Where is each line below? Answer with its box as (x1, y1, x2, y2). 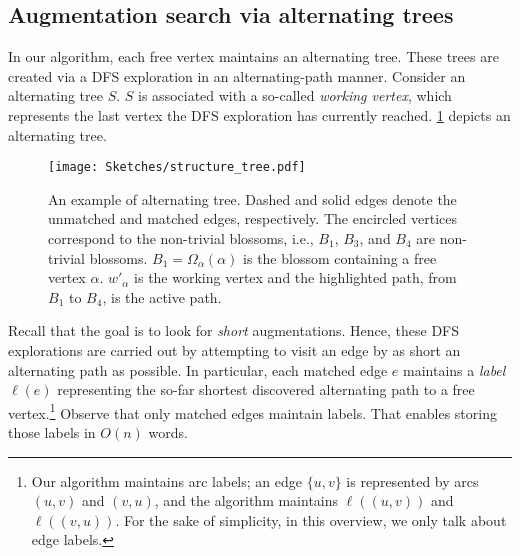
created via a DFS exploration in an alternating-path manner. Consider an (8, 65, 466, 86)
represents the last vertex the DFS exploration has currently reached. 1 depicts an (8, 104, 511, 125)
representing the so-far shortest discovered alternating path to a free (57, 379, 475, 400)
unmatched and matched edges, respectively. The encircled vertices (48, 208, 458, 229)
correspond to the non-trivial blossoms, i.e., (48, 228, 314, 249)
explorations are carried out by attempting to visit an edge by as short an (8, 339, 461, 360)
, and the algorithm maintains (154, 490, 339, 511)
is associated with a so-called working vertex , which (138, 85, 452, 106)
